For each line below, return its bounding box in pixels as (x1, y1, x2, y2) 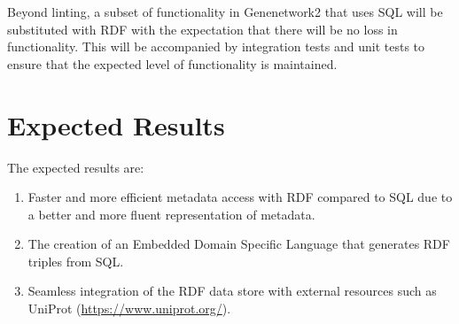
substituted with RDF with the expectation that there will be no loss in (7, 19, 398, 38)
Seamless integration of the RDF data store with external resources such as (27, 282, 437, 300)
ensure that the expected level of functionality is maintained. (7, 54, 338, 73)
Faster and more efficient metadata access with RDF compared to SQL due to (27, 188, 453, 206)
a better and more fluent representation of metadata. (27, 204, 315, 223)
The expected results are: (7, 158, 144, 176)
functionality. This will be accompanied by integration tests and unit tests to (7, 37, 425, 56)
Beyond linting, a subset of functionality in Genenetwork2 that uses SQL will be (7, 3, 443, 20)
